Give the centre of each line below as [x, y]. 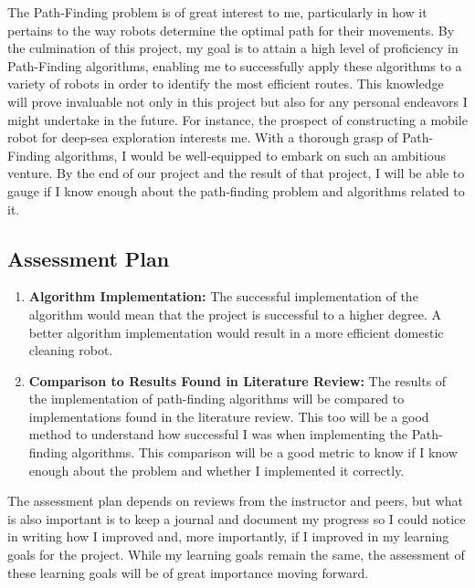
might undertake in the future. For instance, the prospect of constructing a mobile [237, 119]
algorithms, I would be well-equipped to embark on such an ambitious [250, 155]
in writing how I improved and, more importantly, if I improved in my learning [228, 536]
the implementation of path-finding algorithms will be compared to [216, 399]
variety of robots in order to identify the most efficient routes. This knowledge [226, 84]
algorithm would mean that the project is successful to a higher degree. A [235, 314]
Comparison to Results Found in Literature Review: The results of [237, 380]
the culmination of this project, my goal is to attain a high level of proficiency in [233, 48]
